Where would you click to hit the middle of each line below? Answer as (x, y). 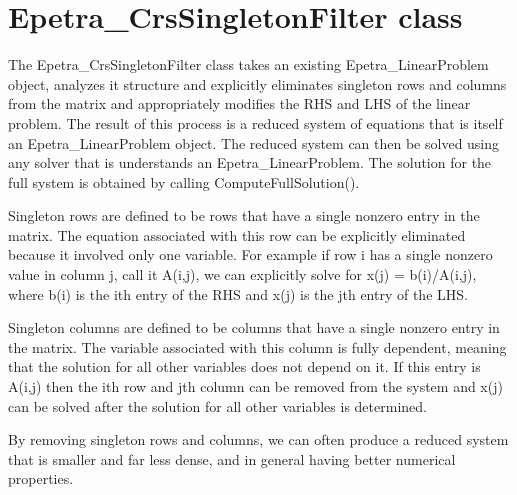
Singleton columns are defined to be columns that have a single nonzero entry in (254, 327)
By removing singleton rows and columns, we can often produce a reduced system (258, 439)
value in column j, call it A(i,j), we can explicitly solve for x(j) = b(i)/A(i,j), (242, 274)
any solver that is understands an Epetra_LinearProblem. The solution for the (250, 162)
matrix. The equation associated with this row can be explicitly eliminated (237, 234)
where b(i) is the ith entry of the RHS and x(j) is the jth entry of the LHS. (238, 293)
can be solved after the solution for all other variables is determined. (217, 405)
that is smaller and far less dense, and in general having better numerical (232, 458)
